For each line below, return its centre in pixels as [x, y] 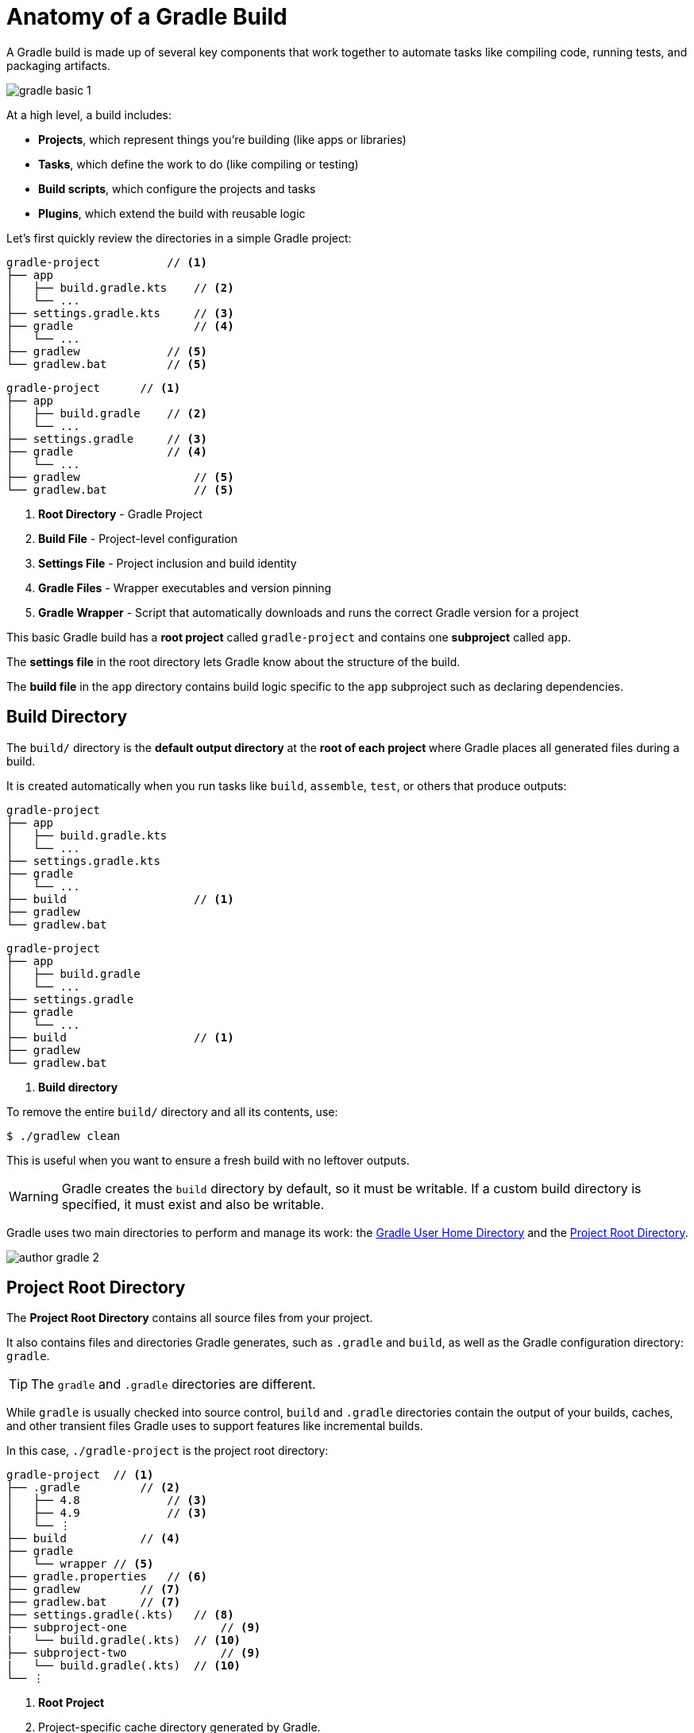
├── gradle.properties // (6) [107, 1577]
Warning [34, 1196]
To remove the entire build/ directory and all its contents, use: [172, 1111]
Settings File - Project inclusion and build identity [168, 563]
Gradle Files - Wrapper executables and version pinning [185, 587]
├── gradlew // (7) [94, 1590]
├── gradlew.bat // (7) [94, 1602]
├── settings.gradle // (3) [107, 438]
